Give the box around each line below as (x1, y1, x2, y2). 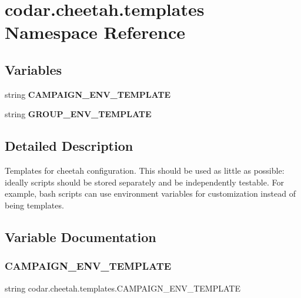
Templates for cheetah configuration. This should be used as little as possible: (5, 164, 285, 177)
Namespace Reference (5, 20, 185, 44)
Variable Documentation (5, 227, 156, 246)
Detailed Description (5, 137, 133, 155)
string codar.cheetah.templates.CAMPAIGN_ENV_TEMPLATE (5, 282, 240, 294)
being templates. (5, 198, 64, 211)
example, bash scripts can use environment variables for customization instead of (5, 187, 296, 200)
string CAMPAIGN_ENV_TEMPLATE (5, 88, 171, 100)
